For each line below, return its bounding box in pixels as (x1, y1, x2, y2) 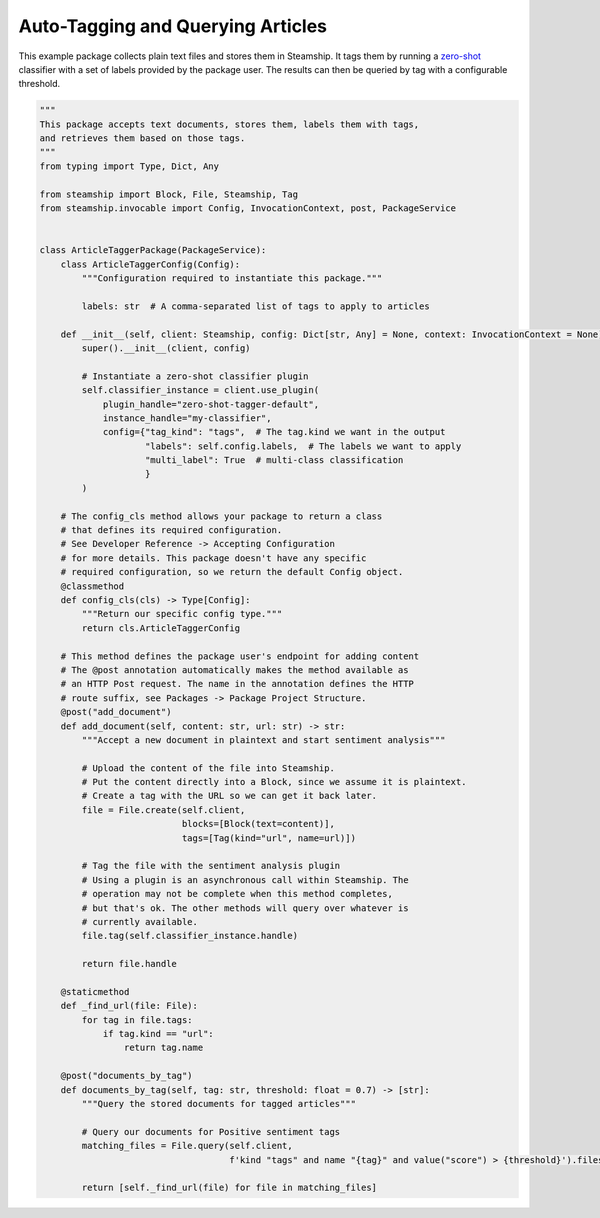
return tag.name (123, 1042, 204, 1054)
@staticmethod (60, 986, 130, 997)
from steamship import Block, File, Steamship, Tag (39, 188, 299, 200)
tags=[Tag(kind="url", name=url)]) (181, 832, 357, 844)
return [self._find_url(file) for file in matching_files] (81, 1182, 378, 1194)
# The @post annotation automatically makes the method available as (60, 664, 409, 675)
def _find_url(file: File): (60, 1000, 199, 1012)
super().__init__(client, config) (81, 342, 251, 354)
